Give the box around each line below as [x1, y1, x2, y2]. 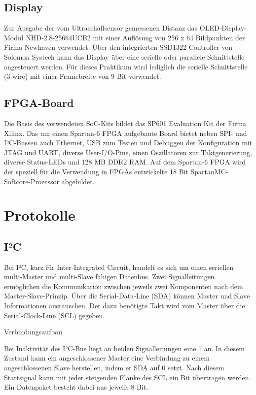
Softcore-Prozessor [4, 176, 60, 186]
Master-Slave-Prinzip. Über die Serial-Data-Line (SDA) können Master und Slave [4, 291, 250, 301]
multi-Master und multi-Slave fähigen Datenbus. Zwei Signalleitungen [4, 271, 215, 282]
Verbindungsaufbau [4, 327, 63, 337]
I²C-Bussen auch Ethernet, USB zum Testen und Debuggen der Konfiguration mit [4, 137, 253, 148]
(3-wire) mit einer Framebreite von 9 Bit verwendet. [4, 71, 161, 81]
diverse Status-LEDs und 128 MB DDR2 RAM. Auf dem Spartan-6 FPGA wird [4, 157, 246, 167]
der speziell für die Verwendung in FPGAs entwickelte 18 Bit [4, 166, 188, 176]
